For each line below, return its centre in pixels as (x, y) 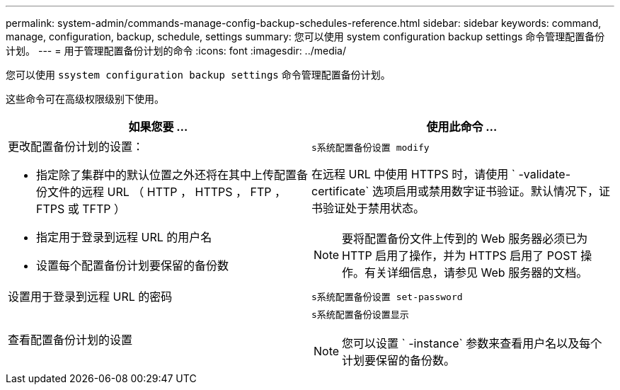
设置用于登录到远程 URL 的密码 (90, 297)
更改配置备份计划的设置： (76, 147)
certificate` (340, 191)
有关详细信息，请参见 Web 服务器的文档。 (476, 272)
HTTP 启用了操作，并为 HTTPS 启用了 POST (460, 255)
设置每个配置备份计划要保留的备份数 (133, 265)
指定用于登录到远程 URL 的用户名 (124, 237)
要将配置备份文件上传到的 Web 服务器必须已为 (465, 238)
